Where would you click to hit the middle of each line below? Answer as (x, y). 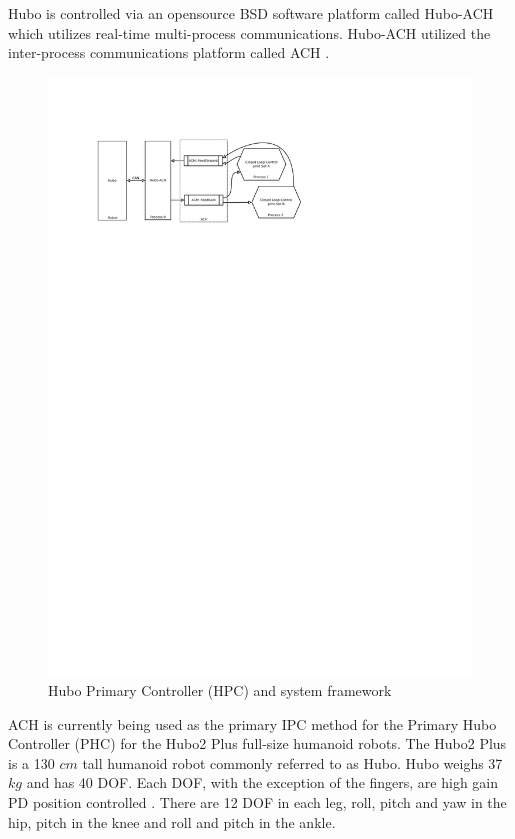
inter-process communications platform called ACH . (169, 52)
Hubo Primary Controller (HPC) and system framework (220, 690)
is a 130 (31, 762)
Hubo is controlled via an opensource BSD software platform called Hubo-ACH (251, 13)
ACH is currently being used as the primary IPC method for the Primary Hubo (252, 723)
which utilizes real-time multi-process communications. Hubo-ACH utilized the (249, 32)
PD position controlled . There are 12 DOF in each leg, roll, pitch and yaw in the (257, 802)
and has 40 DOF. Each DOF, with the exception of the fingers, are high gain (262, 782)
